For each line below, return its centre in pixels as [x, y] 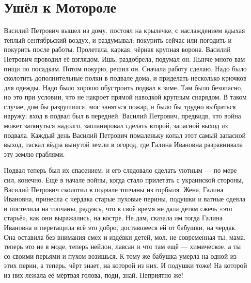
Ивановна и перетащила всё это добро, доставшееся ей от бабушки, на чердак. [120, 227]
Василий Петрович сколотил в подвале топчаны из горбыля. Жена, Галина [114, 189]
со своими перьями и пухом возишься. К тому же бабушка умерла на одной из [120, 256]
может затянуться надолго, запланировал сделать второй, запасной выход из [116, 125]
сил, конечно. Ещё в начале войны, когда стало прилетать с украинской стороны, [124, 180]
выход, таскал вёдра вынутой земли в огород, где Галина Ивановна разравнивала [123, 144]
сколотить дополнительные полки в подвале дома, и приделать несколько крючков [125, 78]
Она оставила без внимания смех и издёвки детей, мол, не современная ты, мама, [125, 237]
